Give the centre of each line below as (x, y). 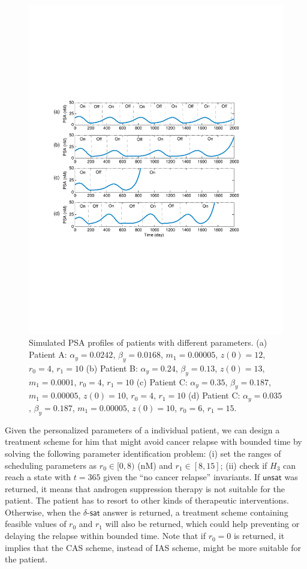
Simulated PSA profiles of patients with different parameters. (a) (148, 342)
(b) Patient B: (112, 368)
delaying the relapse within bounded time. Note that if (105, 536)
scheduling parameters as (51, 465)
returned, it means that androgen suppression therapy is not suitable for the (145, 488)
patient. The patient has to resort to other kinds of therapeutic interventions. (147, 500)
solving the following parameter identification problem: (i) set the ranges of (143, 453)
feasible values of (36, 524)
